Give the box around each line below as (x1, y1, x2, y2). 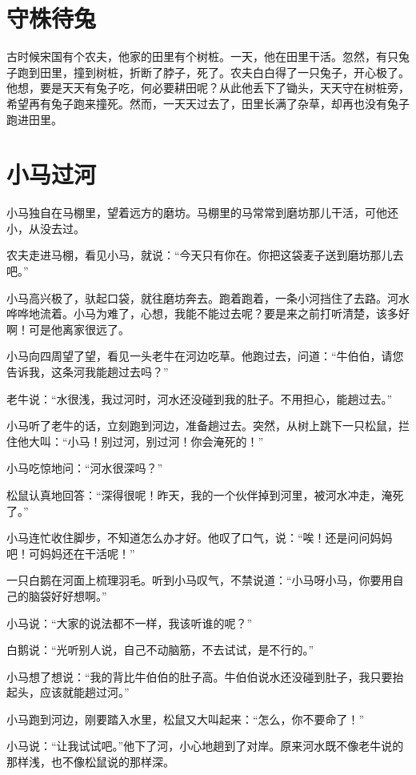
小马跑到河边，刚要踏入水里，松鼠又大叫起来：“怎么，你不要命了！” (6, 710, 365, 727)
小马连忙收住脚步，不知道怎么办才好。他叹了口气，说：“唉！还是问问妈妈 (6, 529, 393, 546)
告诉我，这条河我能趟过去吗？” (6, 363, 169, 379)
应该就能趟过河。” (39, 684, 130, 701)
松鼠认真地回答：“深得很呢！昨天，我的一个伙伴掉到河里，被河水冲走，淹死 (6, 486, 404, 503)
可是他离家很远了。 (28, 320, 130, 337)
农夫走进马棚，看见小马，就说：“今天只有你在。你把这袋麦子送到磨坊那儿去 (6, 247, 404, 263)
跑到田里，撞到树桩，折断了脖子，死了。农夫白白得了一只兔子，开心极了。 (17, 63, 410, 80)
